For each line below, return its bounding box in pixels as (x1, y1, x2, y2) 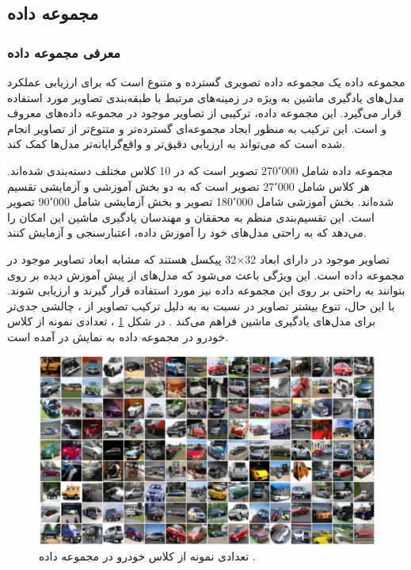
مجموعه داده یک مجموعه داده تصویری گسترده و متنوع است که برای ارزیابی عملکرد (7, 74, 405, 89)
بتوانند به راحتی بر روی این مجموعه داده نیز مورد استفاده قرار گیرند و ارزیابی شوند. (7, 282, 405, 298)
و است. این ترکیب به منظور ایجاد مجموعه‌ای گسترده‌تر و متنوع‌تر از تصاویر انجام (7, 120, 387, 136)
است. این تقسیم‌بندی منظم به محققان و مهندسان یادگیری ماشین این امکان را (7, 208, 375, 225)
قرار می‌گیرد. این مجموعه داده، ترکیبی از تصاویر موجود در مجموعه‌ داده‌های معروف (7, 104, 402, 121)
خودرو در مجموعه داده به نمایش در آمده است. (7, 328, 229, 344)
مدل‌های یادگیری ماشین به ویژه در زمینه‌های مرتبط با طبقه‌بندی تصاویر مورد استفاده (7, 89, 405, 105)
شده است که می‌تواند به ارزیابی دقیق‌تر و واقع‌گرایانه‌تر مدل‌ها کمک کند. (7, 135, 345, 152)
